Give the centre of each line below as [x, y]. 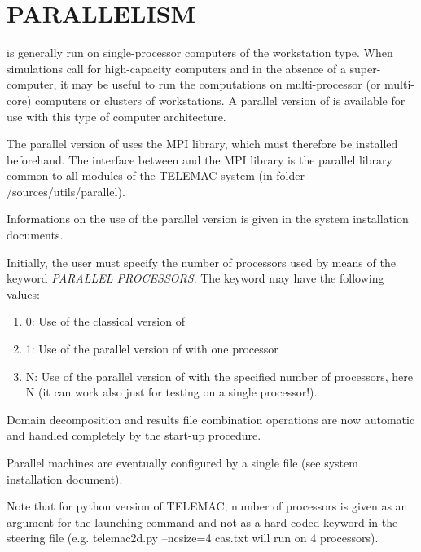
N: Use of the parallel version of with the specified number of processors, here [219, 376]
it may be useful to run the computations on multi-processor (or [221, 84]
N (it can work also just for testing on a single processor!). [171, 392]
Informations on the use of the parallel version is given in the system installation [208, 219]
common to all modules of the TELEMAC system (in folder [156, 175]
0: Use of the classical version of [105, 321]
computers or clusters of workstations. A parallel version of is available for [220, 100]
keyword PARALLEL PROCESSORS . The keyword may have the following [195, 278]
